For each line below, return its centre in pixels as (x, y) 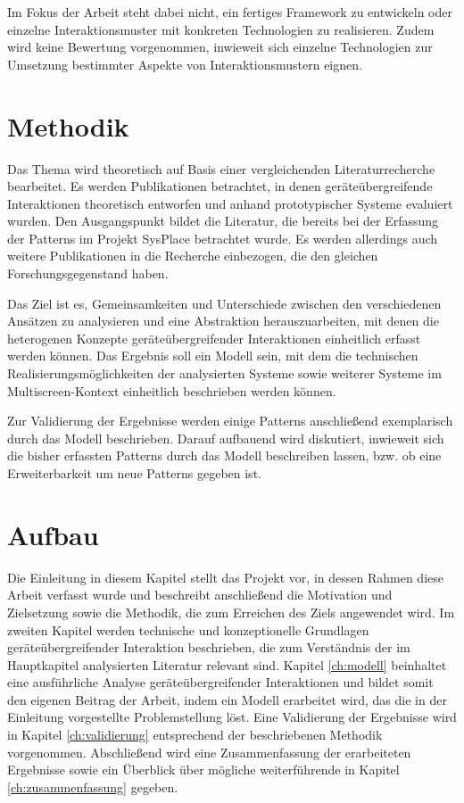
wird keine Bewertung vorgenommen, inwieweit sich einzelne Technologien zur (220, 47)
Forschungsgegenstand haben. (88, 273)
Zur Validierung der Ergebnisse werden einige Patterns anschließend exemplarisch (230, 421)
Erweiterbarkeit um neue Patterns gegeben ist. (134, 473)
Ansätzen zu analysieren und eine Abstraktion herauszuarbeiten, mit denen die (223, 321)
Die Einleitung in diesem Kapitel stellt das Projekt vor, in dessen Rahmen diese (225, 577)
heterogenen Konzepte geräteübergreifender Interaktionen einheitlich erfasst (214, 338)
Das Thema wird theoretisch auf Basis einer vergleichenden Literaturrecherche (221, 168)
